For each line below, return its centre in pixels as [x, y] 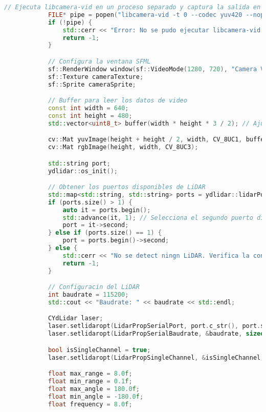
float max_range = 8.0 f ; [90, 374]
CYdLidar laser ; [75, 318]
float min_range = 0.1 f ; [90, 382]
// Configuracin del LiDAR [94, 287]
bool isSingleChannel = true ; [99, 350]
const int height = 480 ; [90, 116]
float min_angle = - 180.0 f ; [96, 396]
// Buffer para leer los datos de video [117, 101]
